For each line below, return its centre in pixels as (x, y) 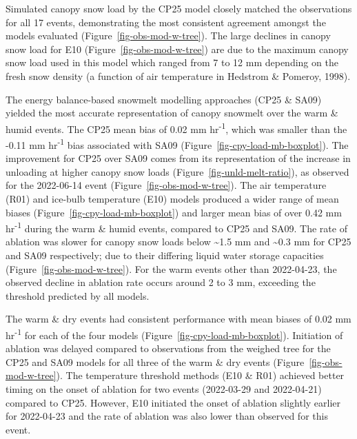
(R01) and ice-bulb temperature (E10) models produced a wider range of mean (172, 199)
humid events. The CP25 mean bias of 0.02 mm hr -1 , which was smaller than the (176, 127)
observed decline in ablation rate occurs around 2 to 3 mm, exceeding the (161, 282)
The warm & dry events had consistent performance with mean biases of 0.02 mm (178, 319)
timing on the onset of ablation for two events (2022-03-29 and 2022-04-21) (164, 389)
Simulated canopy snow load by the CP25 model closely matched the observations (179, 8)
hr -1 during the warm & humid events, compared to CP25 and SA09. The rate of (176, 227)
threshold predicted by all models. (78, 295)
